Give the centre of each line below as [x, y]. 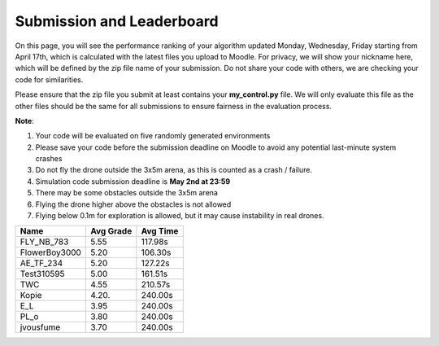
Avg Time [160, 231]
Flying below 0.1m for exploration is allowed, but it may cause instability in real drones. [180, 216]
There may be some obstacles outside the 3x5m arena [127, 193]
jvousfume [40, 327]
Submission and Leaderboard [117, 21]
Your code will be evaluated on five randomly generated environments [153, 136]
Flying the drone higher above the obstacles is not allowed [133, 204]
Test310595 [42, 274]
